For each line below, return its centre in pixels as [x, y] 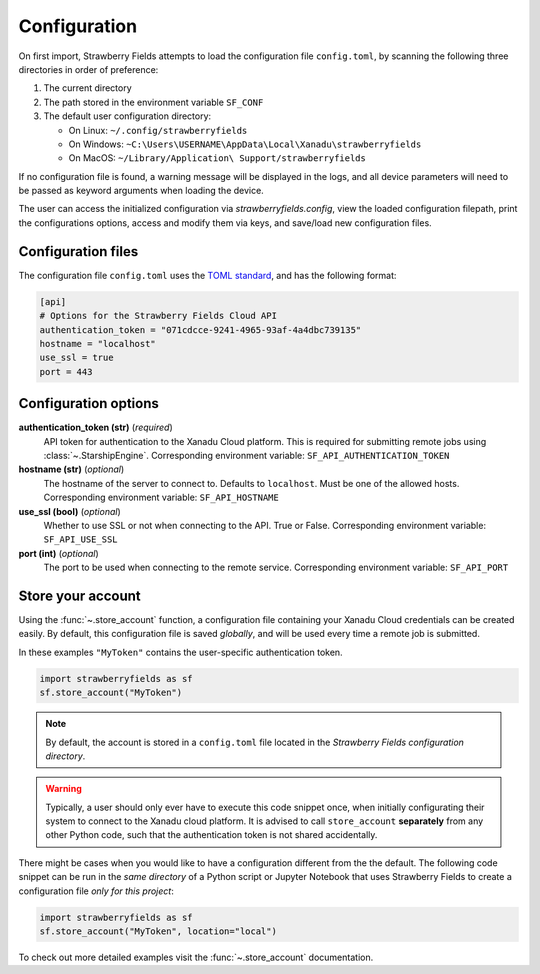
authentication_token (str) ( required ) [96, 427]
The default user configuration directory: [127, 116]
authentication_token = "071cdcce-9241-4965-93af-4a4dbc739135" [200, 329]
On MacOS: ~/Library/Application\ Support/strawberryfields [217, 158]
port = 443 [66, 371]
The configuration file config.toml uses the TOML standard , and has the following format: [207, 275]
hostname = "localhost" [98, 343]
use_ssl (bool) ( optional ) [70, 511]
